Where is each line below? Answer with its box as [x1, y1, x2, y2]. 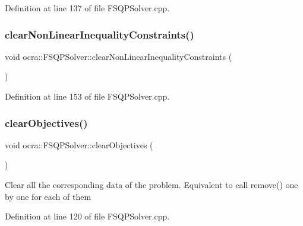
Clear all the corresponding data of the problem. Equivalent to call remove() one [5, 179, 298, 190]
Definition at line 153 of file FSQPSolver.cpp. [5, 90, 170, 102]
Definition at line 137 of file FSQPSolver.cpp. [5, 2, 170, 14]
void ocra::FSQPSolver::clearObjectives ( [5, 138, 153, 151]
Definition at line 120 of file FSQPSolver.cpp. [5, 210, 170, 222]
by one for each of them [5, 190, 91, 202]
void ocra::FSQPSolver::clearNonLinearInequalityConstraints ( [5, 50, 232, 62]
